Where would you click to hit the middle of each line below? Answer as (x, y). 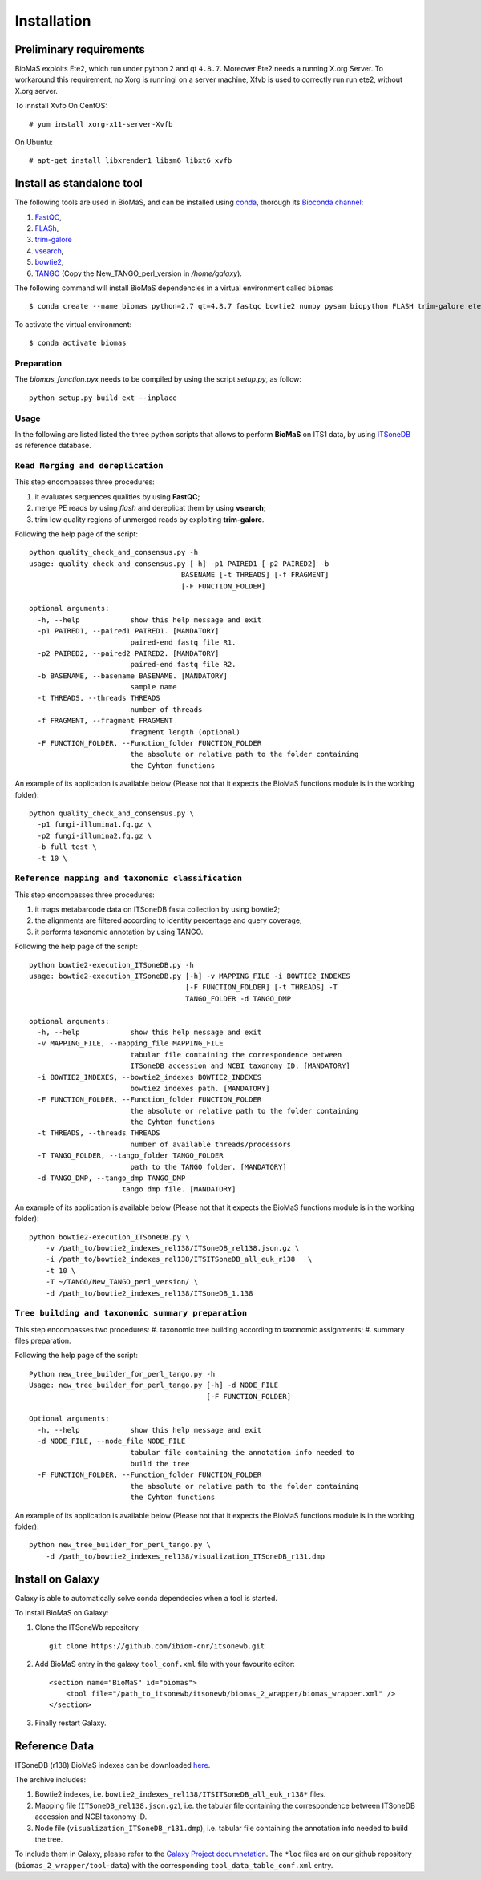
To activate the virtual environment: (73, 324)
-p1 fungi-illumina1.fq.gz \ (95, 825)
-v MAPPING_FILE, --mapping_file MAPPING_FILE (130, 1043)
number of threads (166, 709)
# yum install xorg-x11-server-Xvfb (101, 124)
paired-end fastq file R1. (183, 642)
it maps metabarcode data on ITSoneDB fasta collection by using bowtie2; (158, 909)
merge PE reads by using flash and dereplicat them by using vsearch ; (150, 508)
